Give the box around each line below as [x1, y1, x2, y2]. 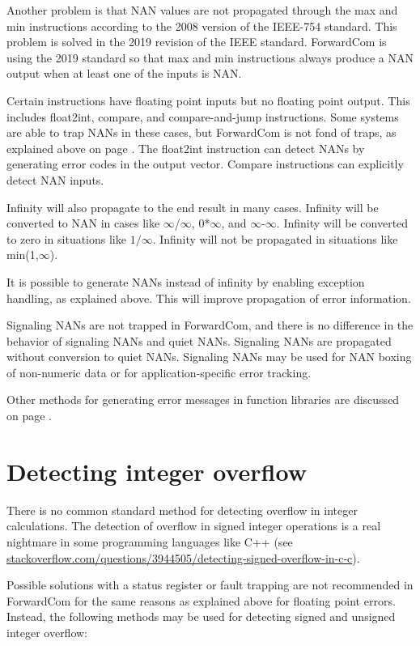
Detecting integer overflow [6, 454, 307, 487]
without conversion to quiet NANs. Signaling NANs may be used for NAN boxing [6, 348, 412, 365]
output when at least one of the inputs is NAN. [6, 65, 242, 82]
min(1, [6, 246, 39, 263]
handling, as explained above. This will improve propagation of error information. [6, 289, 411, 306]
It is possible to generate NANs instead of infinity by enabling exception [6, 273, 365, 290]
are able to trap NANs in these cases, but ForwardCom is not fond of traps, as [6, 124, 397, 141]
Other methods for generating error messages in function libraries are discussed [6, 391, 400, 408]
